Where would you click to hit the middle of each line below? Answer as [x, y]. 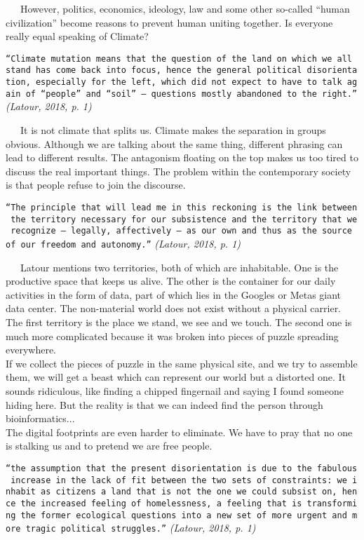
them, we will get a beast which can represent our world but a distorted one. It [176, 377]
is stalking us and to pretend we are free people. [109, 446]
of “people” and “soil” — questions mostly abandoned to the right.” [191, 94]
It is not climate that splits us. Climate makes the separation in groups [173, 130]
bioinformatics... [40, 418]
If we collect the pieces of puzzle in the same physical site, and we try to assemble [182, 363]
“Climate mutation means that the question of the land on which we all [179, 59]
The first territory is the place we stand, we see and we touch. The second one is [179, 322]
